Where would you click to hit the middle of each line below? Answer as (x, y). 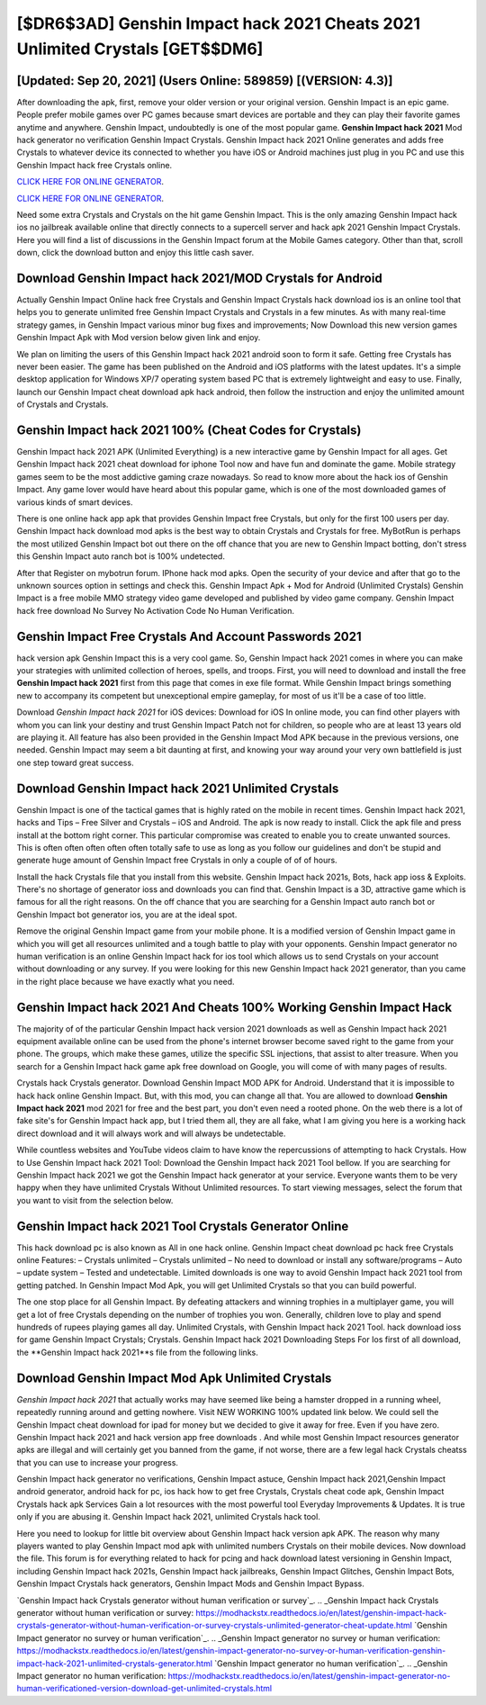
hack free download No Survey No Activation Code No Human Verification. (155, 610)
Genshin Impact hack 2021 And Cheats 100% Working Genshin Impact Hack (234, 1007)
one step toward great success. (75, 762)
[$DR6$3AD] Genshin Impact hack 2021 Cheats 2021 (219, 23)
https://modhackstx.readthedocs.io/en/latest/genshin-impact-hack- (321, 1612)
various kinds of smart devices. (75, 502)
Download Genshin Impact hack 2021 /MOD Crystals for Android (199, 278)
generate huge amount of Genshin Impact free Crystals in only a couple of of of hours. (177, 861)
